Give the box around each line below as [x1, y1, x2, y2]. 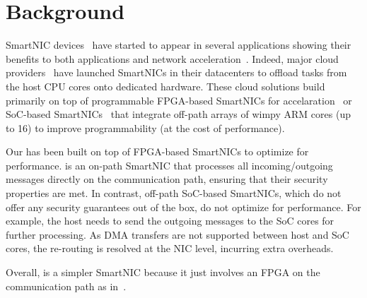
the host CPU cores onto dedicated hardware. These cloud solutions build [6, 78, 325, 93]
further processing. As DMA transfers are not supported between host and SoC [6, 227, 349, 242]
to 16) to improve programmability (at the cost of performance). [6, 120, 285, 135]
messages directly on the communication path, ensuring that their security [6, 172, 328, 186]
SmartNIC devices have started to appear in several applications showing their [6, 37, 351, 52]
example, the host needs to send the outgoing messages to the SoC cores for [6, 213, 334, 228]
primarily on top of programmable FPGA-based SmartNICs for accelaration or [6, 93, 352, 107]
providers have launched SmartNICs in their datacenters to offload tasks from [6, 65, 347, 80]
